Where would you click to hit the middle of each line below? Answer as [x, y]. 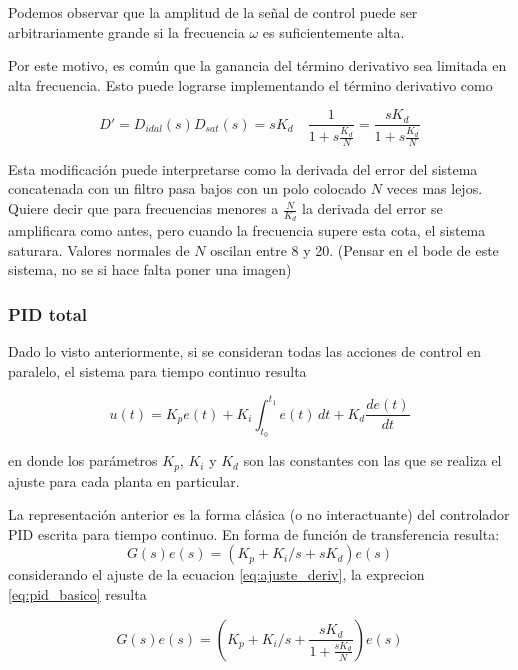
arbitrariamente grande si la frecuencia [126, 31]
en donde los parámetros [83, 460]
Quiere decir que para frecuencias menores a [143, 208]
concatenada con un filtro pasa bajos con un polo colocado [187, 188]
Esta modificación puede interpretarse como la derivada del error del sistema [243, 168]
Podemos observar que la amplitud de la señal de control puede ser [213, 12]
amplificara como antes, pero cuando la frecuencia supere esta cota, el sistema [247, 230]
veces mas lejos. [434, 188]
